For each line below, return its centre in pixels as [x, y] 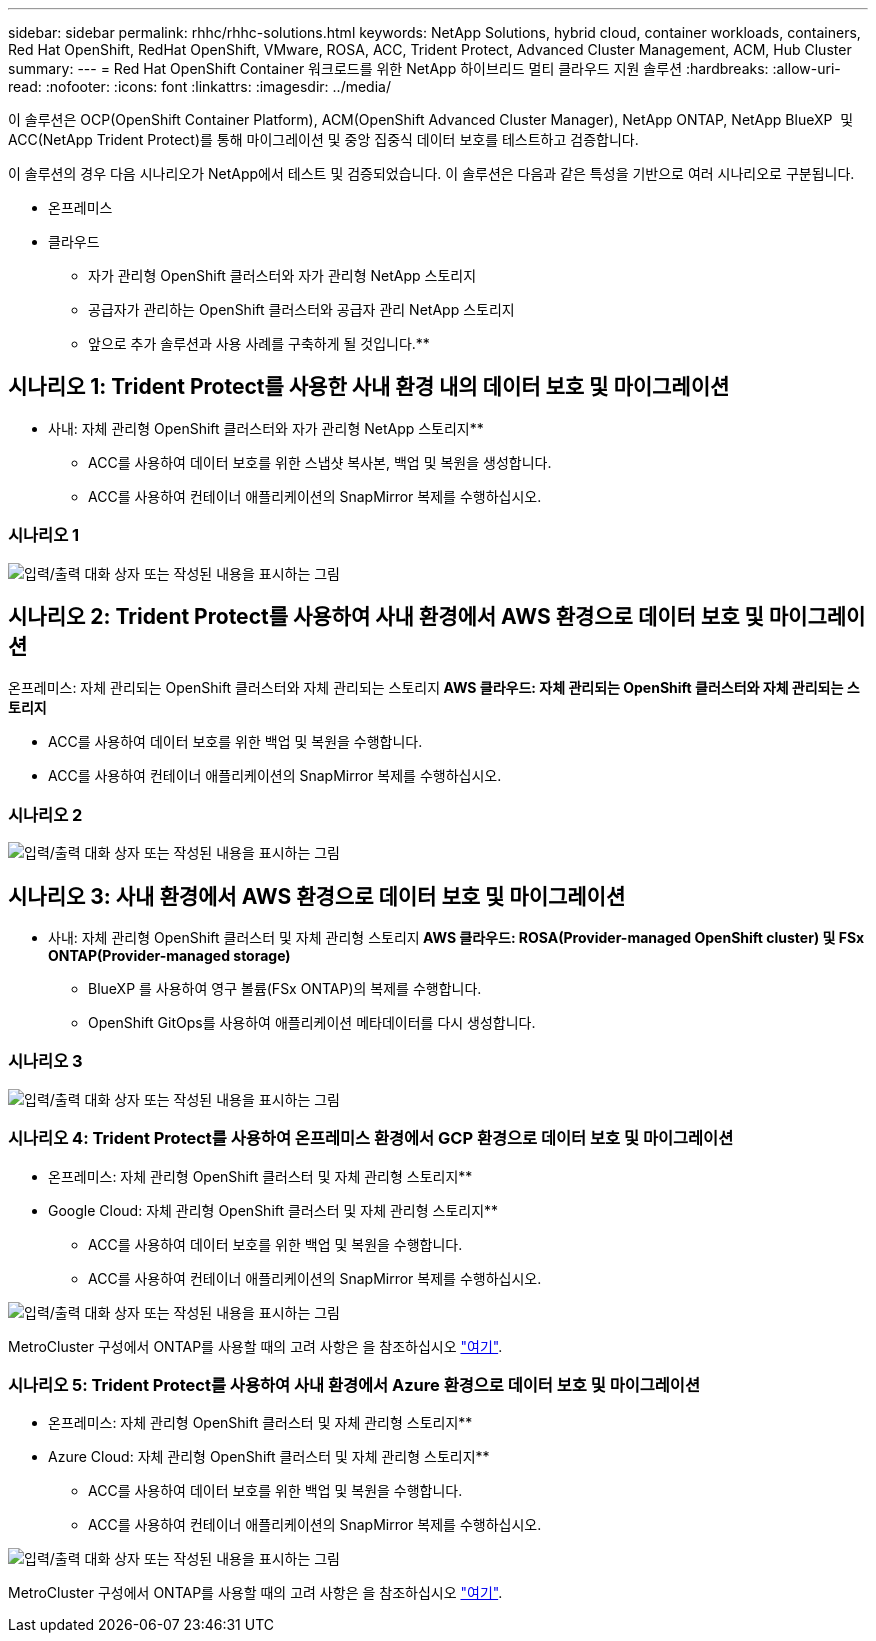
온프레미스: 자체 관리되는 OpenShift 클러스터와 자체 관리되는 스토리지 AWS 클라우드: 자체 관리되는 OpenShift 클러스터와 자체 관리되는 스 [434, 688]
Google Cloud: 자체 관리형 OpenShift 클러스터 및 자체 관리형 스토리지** [273, 1210]
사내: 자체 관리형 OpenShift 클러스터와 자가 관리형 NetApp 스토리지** [266, 428]
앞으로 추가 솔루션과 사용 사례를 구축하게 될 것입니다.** [259, 343]
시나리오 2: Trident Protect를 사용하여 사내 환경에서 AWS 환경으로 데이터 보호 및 [386, 617]
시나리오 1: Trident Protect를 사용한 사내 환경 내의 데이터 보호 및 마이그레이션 [369, 387]
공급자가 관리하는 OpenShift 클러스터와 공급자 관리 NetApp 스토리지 [301, 309]
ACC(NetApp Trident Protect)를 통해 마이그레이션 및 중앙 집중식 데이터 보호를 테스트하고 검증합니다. [323, 139]
